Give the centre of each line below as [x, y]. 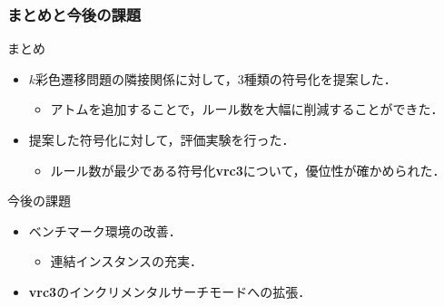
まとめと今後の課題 [74, 14]
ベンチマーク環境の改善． [105, 230]
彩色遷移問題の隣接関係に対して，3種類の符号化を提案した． [216, 78]
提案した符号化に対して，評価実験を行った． [162, 139]
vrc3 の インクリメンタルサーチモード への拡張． [170, 291]
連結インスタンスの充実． [127, 261]
